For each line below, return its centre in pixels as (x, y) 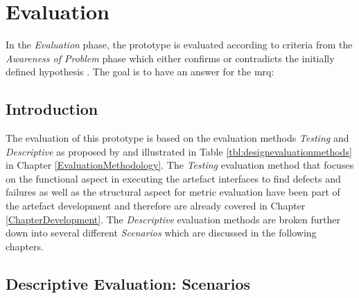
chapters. (25, 246)
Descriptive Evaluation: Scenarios (128, 283)
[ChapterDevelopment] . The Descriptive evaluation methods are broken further (173, 219)
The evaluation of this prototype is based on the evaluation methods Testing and (177, 138)
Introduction (52, 109)
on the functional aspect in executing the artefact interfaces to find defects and (173, 178)
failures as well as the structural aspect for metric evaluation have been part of (173, 192)
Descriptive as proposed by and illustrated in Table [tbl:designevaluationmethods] (179, 151)
